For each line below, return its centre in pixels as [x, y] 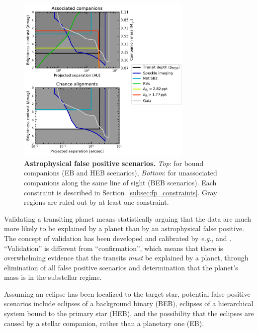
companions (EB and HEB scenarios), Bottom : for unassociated [121, 173]
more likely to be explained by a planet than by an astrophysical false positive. [124, 228]
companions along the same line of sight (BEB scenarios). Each [120, 182]
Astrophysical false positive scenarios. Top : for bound [114, 163]
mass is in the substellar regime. [53, 277]
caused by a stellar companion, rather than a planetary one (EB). [104, 323]
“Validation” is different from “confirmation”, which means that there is [114, 248]
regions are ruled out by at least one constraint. [96, 202]
